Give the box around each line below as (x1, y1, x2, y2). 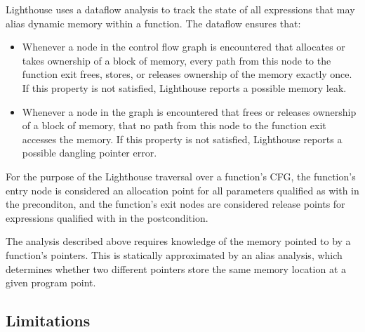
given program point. (6, 275, 96, 290)
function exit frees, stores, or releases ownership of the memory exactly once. (22, 67, 352, 81)
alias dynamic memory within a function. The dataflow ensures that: (6, 15, 301, 30)
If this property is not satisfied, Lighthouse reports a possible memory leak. (22, 80, 347, 95)
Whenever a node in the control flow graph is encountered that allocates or (22, 39, 345, 54)
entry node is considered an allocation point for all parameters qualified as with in (6, 182, 359, 197)
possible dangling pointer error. (22, 145, 157, 160)
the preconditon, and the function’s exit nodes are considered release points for (6, 197, 345, 211)
